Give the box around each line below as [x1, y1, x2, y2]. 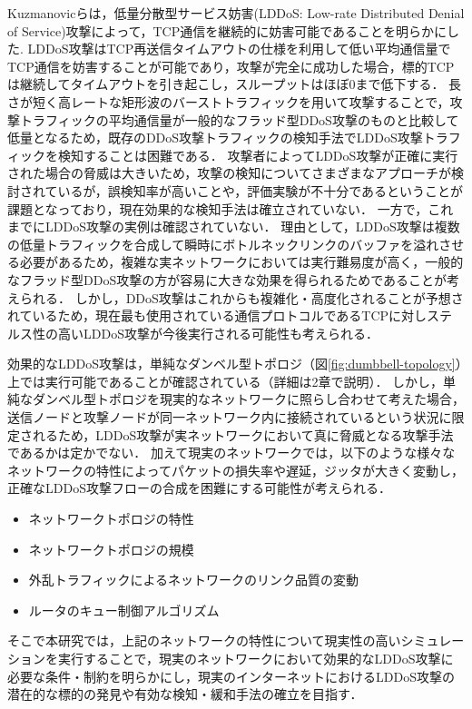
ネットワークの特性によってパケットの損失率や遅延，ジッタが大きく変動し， [7, 460, 464, 479]
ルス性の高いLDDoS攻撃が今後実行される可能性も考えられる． [7, 323, 379, 342]
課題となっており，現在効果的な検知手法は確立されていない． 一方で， [7, 199, 428, 218]
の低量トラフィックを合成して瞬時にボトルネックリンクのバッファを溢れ [7, 234, 439, 253]
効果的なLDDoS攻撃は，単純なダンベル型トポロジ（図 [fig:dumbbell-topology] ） [7, 354, 462, 373]
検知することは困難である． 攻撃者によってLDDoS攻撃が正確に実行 [57, 145, 458, 164]
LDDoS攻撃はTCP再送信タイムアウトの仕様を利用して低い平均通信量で [27, 39, 451, 58]
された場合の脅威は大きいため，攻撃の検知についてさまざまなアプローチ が [7, 163, 451, 182]
